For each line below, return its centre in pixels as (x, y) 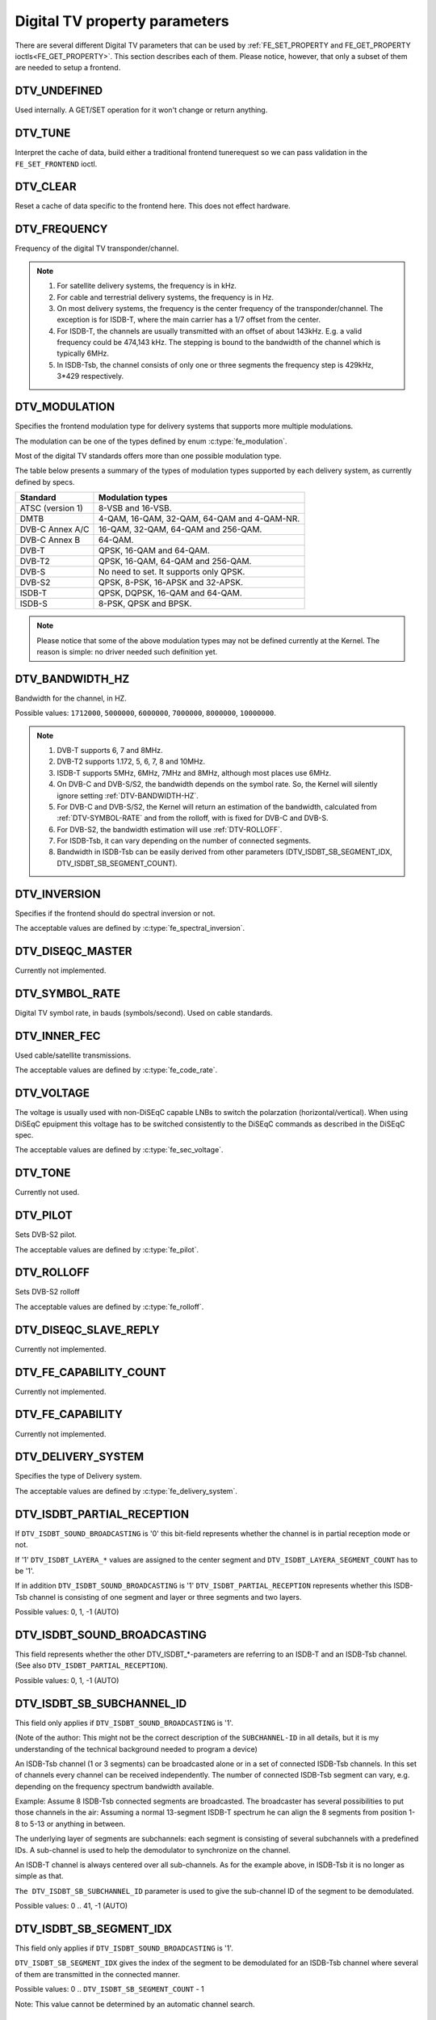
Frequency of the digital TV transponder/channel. (97, 248)
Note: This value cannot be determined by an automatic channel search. (135, 2004)
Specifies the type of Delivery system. (78, 1476)
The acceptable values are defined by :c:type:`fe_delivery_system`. (126, 1491)
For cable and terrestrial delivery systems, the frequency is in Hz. (166, 297)
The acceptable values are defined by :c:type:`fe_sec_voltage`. (119, 1150)
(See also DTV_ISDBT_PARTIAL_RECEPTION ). (92, 1665)
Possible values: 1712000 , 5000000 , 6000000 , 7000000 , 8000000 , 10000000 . (145, 713)
